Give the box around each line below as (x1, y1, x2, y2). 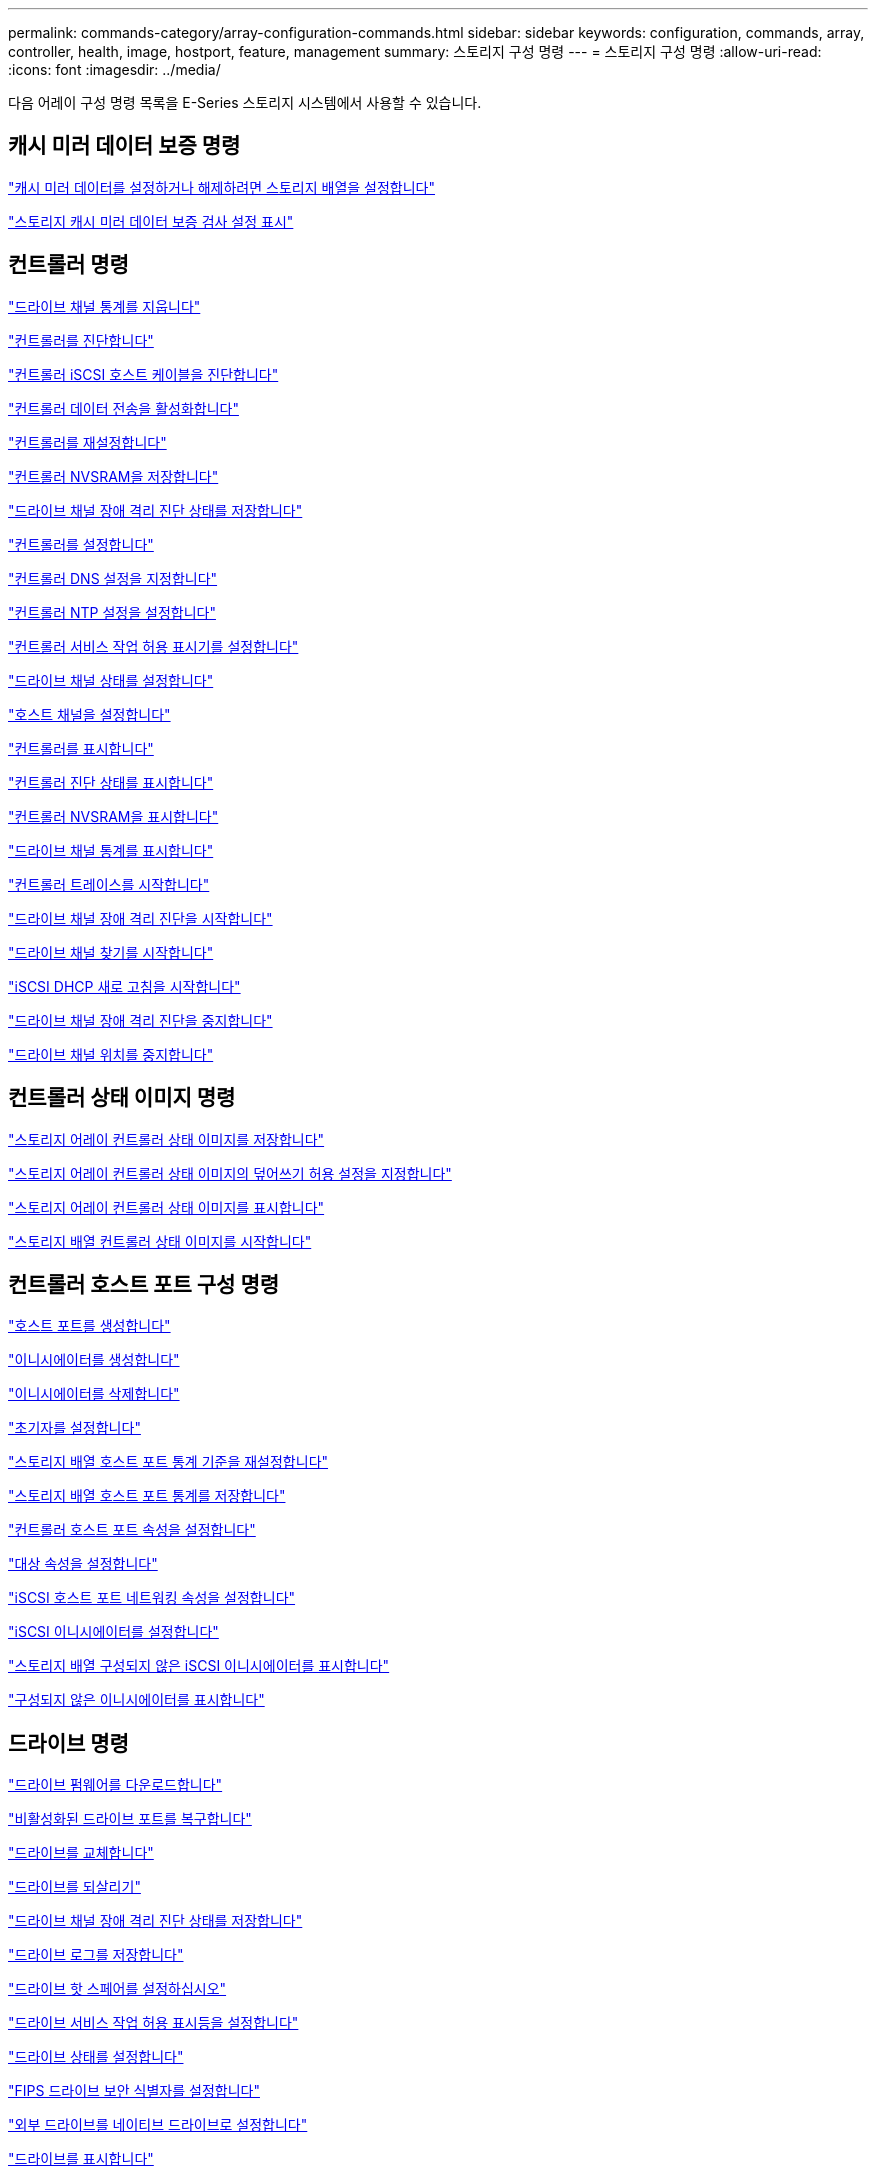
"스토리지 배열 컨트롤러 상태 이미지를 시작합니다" (8, 1232, 312, 1250)
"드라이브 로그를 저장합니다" (8, 1946, 184, 1964)
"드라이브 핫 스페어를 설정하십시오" (8, 1980, 227, 1998)
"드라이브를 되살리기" (8, 1878, 141, 1896)
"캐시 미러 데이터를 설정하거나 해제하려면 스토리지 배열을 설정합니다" (8, 178, 436, 196)
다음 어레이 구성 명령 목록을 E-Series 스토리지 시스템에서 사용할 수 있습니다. (8, 94, 482, 111)
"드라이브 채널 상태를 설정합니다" (8, 671, 214, 689)
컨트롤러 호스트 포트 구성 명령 (8, 1271, 280, 1297)
